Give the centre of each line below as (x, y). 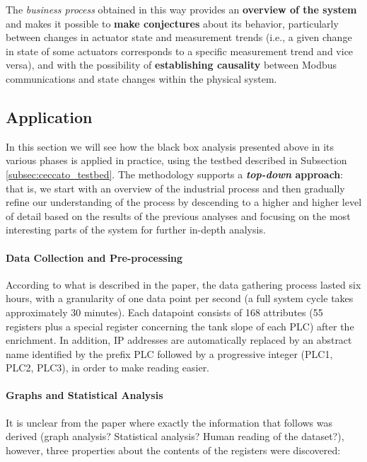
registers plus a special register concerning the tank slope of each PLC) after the (180, 326)
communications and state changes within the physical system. (141, 78)
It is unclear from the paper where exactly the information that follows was (169, 422)
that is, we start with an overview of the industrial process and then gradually (175, 188)
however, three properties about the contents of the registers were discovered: (173, 450)
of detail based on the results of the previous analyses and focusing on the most (178, 215)
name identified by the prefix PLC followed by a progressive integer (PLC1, (169, 353)
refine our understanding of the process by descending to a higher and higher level (184, 202)
